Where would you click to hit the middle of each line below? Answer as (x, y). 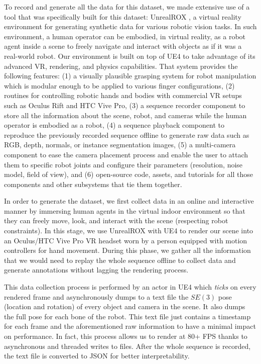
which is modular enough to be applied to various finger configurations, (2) (119, 85)
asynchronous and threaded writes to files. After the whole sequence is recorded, (127, 346)
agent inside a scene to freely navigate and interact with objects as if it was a (123, 46)
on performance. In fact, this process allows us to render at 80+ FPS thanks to (126, 336)
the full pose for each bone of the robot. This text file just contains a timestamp (127, 316)
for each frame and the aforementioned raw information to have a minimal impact (130, 326)
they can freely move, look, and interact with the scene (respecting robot (116, 220)
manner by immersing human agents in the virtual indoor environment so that (125, 210)
